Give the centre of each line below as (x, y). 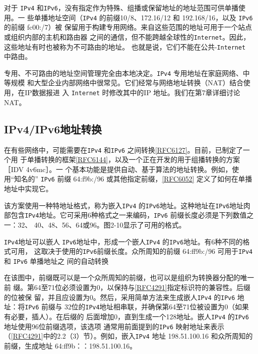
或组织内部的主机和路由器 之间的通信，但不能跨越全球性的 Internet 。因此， (127, 36)
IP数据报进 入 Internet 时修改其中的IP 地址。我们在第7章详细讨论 (132, 92)
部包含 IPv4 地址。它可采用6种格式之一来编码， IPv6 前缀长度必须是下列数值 (125, 215)
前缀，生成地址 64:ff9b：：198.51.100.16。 (70, 345)
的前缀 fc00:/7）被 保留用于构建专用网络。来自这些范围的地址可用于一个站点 (128, 27)
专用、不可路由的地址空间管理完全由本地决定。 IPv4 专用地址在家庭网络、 (124, 73)
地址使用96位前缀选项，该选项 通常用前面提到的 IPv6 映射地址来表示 (114, 326)
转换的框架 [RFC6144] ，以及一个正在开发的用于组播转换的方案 (140, 159)
